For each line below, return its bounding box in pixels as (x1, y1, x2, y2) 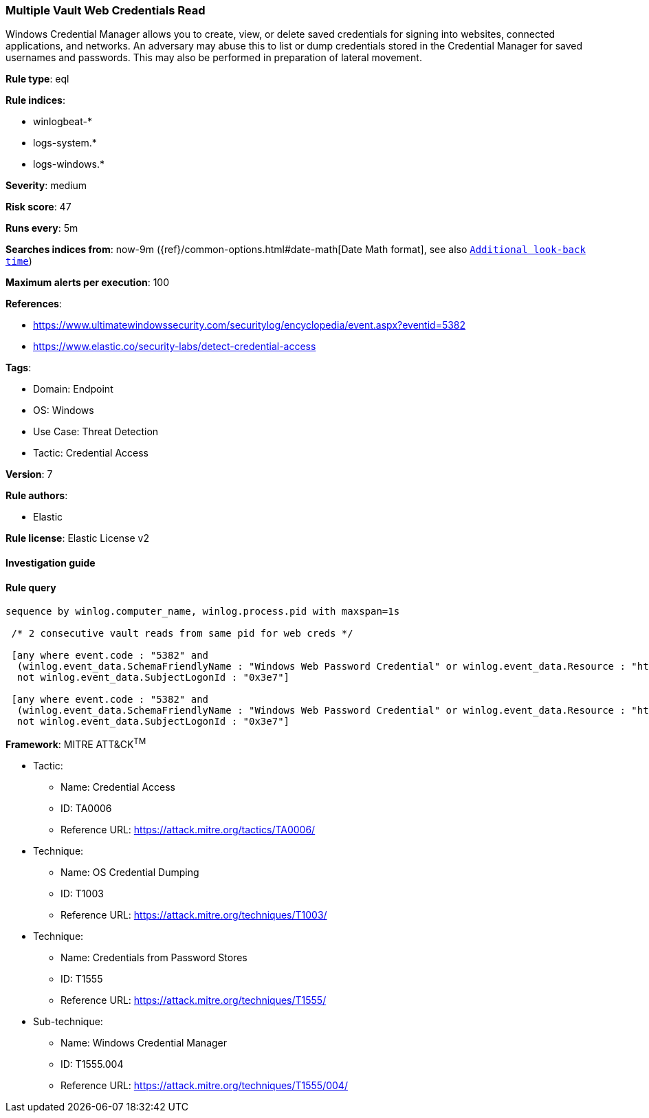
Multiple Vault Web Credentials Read (5, 3, 206, 17)
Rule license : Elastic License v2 (5, 532, 149, 545)
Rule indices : (5, 94, 65, 107)
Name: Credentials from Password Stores (60, 951, 247, 963)
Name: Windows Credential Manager (60, 1036, 228, 1049)
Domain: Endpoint (33, 383, 113, 395)
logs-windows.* (33, 158, 104, 171)
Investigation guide (5, 556, 96, 569)
